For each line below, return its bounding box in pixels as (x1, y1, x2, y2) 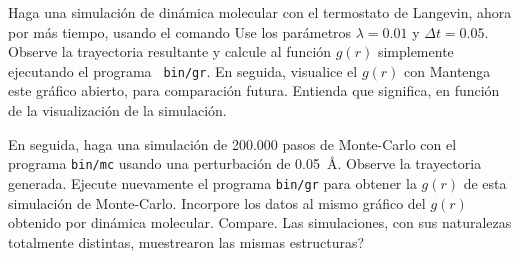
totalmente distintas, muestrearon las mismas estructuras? (8, 231, 365, 252)
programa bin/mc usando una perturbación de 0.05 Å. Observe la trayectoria (8, 153, 482, 174)
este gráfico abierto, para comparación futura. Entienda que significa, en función (8, 80, 500, 101)
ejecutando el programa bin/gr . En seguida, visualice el (8, 60, 358, 81)
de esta (463, 172, 507, 193)
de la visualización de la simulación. (8, 100, 227, 121)
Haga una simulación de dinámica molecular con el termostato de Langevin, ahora (8, 2, 512, 22)
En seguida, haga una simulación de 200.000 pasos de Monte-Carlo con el (8, 133, 457, 154)
